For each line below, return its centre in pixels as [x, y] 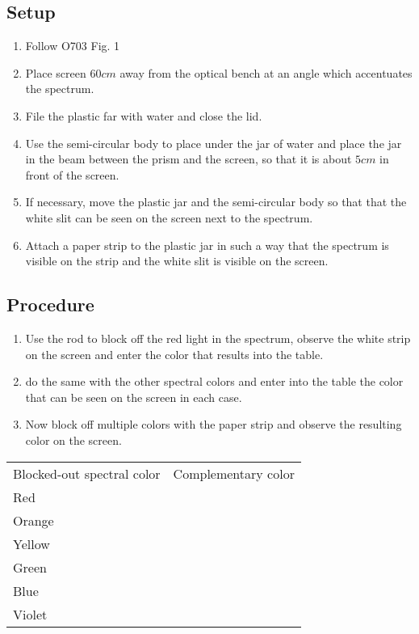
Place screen [56, 72]
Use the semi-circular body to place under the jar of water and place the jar [214, 143]
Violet [30, 614]
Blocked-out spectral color [87, 473]
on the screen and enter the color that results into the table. [174, 354]
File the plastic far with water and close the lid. [144, 115]
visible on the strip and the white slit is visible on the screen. [177, 261]
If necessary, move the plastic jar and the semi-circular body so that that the [216, 202]
